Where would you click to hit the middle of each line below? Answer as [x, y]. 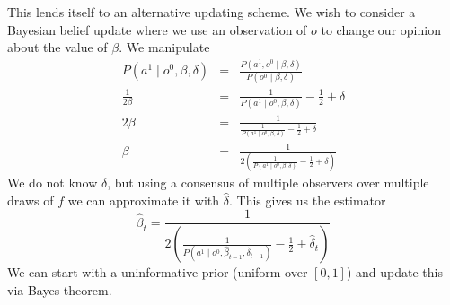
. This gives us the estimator [307, 200]
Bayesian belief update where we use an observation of [157, 29]
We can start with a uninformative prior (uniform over [158, 272]
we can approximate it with [144, 200]
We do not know [53, 183]
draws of [31, 200]
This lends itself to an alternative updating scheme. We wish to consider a [212, 12]
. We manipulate [164, 47]
